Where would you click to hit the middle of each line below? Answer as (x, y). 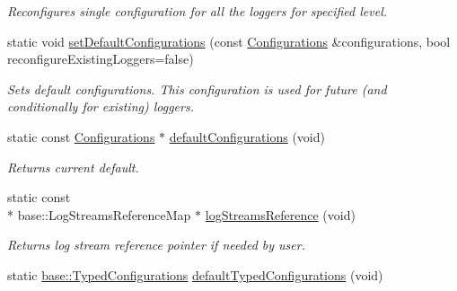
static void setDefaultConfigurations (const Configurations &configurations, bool (229, 41)
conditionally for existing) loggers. (101, 106)
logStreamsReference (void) (280, 214)
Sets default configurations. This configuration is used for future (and (197, 88)
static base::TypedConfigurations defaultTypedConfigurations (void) (195, 274)
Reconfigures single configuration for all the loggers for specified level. (198, 11)
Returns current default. (73, 167)
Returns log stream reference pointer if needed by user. (156, 245)
